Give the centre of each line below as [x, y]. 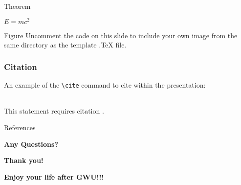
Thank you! [24, 160]
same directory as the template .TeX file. [65, 45]
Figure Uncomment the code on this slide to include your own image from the [121, 35]
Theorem [17, 6]
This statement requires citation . [54, 111]
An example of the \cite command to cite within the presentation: [105, 85]
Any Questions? [31, 144]
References [20, 127]
